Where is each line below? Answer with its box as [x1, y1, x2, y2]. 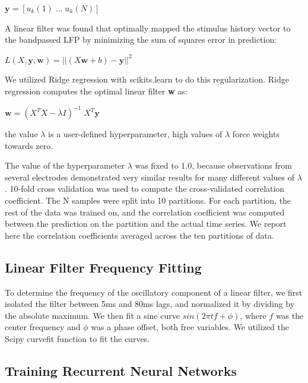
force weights [232, 128, 280, 140]
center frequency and [5, 321, 81, 333]
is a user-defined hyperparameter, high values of [48, 128, 223, 140]
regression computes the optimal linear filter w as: [5, 84, 188, 97]
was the [275, 309, 304, 321]
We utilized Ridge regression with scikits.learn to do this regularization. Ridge [5, 73, 289, 86]
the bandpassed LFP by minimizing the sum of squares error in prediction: [5, 33, 277, 46]
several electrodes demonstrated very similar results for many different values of [5, 170, 295, 183]
